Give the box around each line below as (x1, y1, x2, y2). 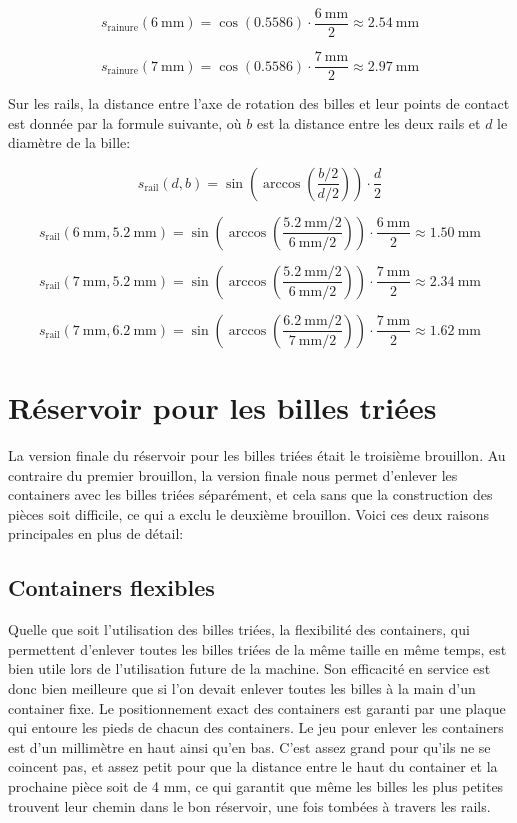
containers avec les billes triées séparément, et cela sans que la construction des (8, 484, 493, 505)
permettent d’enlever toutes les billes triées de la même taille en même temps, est (8, 638, 507, 659)
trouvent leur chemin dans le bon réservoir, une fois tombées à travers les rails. (8, 795, 491, 816)
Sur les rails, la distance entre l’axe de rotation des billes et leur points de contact (8, 93, 510, 114)
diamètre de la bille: (8, 132, 131, 153)
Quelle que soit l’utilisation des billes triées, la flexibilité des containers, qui (8, 619, 470, 640)
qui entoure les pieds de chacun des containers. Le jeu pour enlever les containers (8, 717, 504, 738)
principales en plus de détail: (8, 523, 184, 544)
